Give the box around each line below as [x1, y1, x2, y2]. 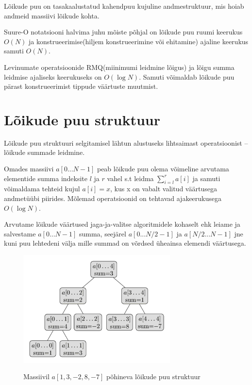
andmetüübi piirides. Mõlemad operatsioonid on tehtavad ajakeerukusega [4, 193, 222, 203]
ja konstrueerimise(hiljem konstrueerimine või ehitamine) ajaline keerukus [29, 36, 249, 46]
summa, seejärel [79, 228, 126, 238]
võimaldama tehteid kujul [4, 184, 80, 194]
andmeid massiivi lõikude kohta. [4, 10, 100, 20]
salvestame [4, 228, 36, 238]
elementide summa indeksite [4, 173, 88, 183]
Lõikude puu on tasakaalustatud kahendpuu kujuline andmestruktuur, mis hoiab [4, 1, 244, 11]
